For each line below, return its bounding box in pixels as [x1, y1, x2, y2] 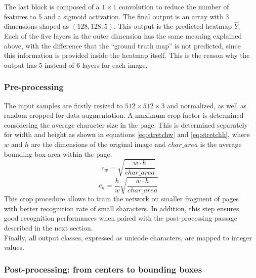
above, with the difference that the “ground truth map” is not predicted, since [4, 40, 241, 50]
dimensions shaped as [4, 21, 69, 31]
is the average [200, 139, 242, 149]
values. [4, 242, 24, 252]
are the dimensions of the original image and [31, 139, 166, 149]
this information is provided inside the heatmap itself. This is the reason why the [4, 50, 250, 60]
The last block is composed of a [4, 1, 100, 11]
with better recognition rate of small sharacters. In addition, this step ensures [4, 203, 239, 213]
